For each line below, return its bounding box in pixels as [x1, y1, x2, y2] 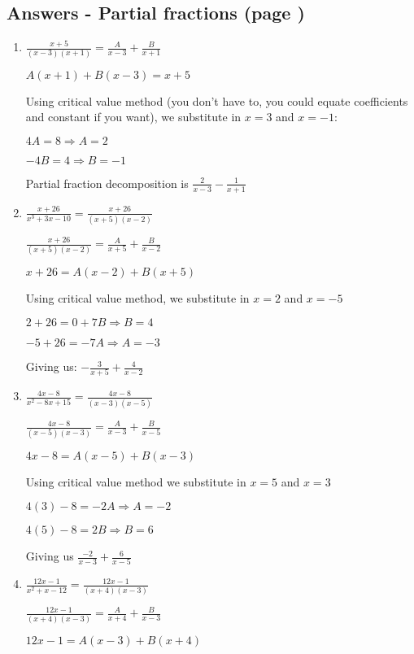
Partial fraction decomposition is [25, 174, 189, 191]
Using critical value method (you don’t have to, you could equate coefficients [25, 92, 408, 109]
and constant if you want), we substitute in [25, 108, 242, 125]
